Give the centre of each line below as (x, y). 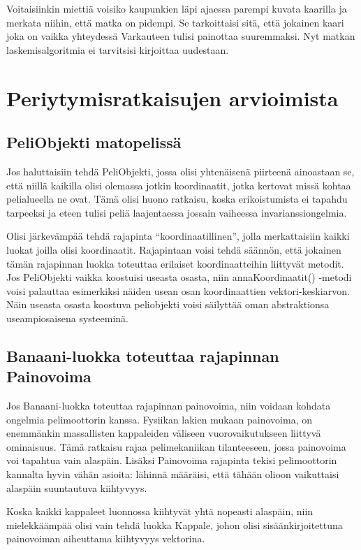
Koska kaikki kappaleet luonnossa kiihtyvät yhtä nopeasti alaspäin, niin (160, 511)
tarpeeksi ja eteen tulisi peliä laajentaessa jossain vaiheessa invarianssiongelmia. (177, 212)
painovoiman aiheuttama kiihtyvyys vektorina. (106, 538)
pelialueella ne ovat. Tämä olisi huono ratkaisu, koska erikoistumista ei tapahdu (177, 199)
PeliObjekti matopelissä (94, 142)
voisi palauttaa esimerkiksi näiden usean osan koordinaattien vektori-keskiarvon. (178, 290)
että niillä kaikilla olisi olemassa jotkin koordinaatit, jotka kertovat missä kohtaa (179, 185)
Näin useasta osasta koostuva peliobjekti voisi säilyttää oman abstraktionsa (168, 304)
